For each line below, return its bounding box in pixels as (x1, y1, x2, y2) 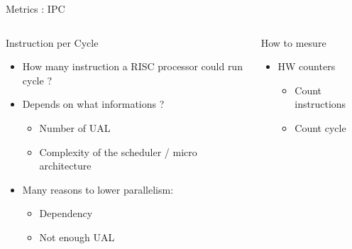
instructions (295, 96, 346, 111)
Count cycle (295, 120, 346, 135)
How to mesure (260, 35, 326, 50)
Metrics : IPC (6, 1, 65, 16)
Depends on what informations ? (22, 96, 165, 111)
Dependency (39, 206, 93, 221)
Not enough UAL (39, 229, 115, 244)
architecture (39, 158, 92, 173)
